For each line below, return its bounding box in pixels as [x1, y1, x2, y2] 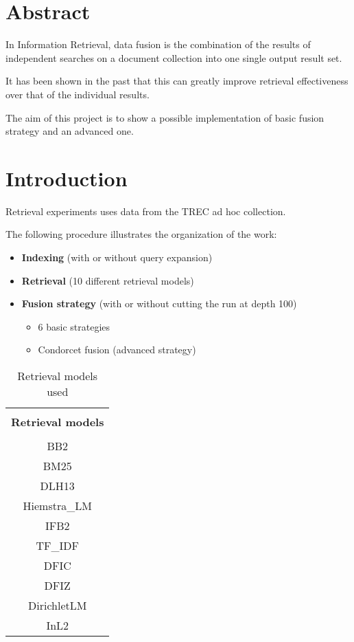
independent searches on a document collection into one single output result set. [5, 50, 342, 65]
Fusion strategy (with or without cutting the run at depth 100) [21, 296, 297, 311]
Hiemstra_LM [23, 497, 92, 513]
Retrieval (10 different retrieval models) [21, 273, 194, 287]
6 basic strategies [38, 319, 110, 333]
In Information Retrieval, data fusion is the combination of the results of [5, 37, 311, 52]
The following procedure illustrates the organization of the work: [5, 227, 277, 241]
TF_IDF [36, 537, 79, 553]
